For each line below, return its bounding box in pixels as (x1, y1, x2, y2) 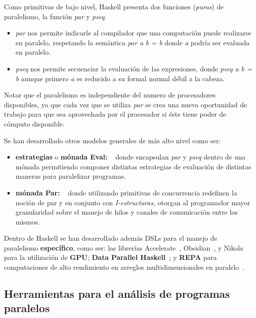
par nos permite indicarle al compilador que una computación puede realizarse (15, 28, 252, 38)
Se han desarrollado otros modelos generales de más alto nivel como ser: (4, 135, 221, 145)
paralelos (4, 300, 50, 316)
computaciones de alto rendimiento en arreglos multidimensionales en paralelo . (4, 262, 245, 272)
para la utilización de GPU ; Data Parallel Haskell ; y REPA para (4, 252, 217, 262)
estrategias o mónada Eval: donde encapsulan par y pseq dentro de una (15, 152, 246, 162)
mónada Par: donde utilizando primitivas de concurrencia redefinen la (15, 187, 237, 197)
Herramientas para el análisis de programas (4, 286, 230, 301)
